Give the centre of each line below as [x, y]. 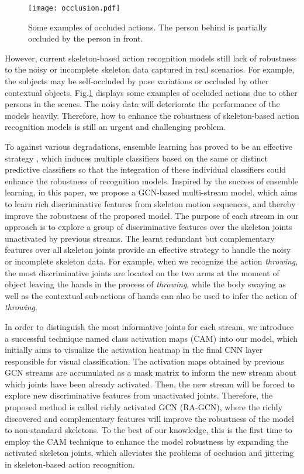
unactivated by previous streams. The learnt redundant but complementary [140, 238]
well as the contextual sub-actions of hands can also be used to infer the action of [151, 295]
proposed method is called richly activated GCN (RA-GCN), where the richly [144, 407]
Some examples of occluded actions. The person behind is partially [148, 27]
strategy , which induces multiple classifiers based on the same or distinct [136, 158]
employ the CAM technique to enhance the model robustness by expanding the [146, 441]
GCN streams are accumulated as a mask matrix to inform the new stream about [151, 372]
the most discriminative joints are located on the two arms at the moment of [142, 272]
